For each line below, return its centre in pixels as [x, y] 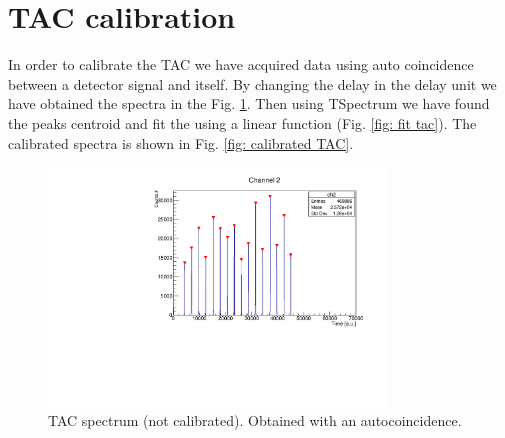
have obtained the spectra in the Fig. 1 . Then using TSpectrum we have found [249, 103]
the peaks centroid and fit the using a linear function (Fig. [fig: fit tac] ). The [242, 122]
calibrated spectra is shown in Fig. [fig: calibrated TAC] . [181, 142]
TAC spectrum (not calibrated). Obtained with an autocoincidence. [255, 420]
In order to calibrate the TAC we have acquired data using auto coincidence [241, 64]
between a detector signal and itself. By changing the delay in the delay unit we [252, 83]
